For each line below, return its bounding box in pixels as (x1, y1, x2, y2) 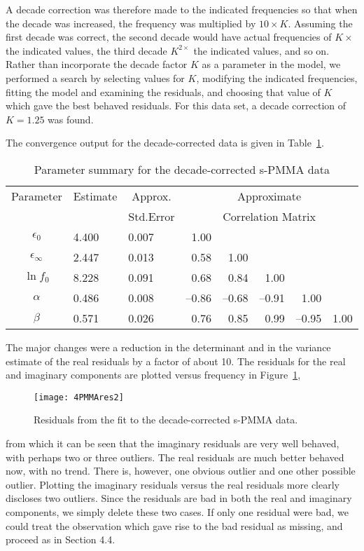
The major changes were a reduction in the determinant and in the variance (6, 339, 331, 354)
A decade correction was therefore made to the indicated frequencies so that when (6, 2, 358, 16)
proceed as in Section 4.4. (6, 532, 115, 547)
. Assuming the (288, 15, 353, 30)
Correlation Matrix (223, 208, 316, 224)
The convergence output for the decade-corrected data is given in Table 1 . (6, 135, 324, 150)
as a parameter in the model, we (202, 57, 341, 72)
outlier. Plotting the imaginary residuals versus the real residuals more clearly (6, 477, 339, 491)
